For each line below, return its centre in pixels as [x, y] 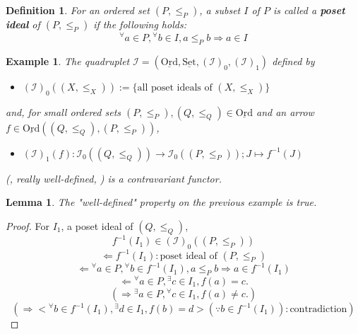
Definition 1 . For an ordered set [78, 10]
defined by [293, 61]
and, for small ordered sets [64, 111]
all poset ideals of [175, 87]
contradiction [318, 310]
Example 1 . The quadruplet [68, 61]
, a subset [220, 10]
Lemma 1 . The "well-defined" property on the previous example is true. [161, 202]
